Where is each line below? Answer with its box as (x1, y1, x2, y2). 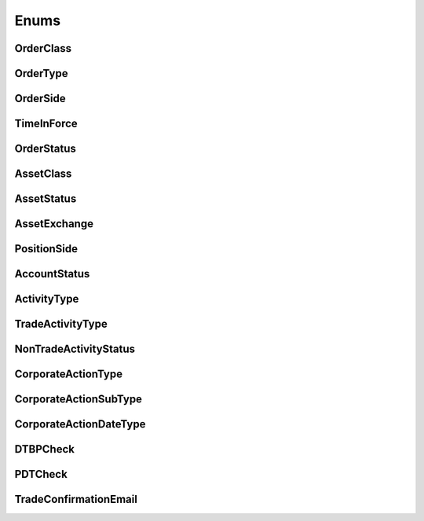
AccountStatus (14, 267, 90, 281)
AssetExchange (14, 217, 94, 231)
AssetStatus (14, 193, 77, 206)
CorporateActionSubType (14, 393, 143, 406)
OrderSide (14, 92, 66, 105)
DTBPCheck (14, 442, 75, 456)
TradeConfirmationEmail (14, 493, 137, 506)
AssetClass (14, 167, 72, 181)
